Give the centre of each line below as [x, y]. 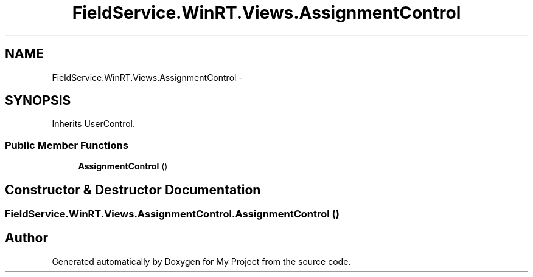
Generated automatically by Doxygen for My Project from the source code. [201, 261]
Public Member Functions [67, 145]
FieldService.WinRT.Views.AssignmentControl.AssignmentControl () [172, 214]
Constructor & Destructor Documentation [133, 190]
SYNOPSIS [38, 101]
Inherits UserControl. [93, 124]
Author [26, 238]
